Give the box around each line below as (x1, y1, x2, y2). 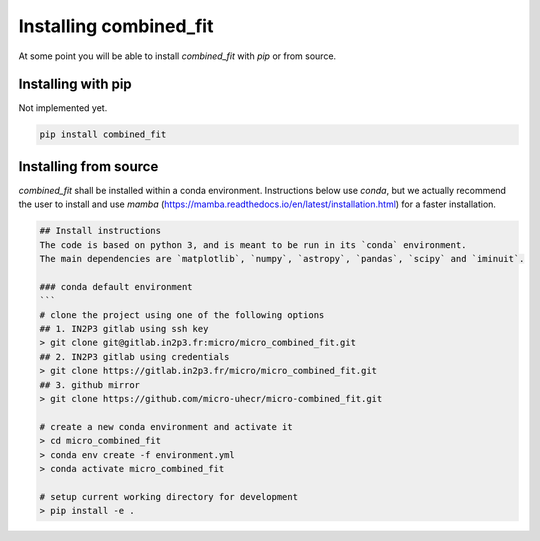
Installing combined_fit (18, 15, 214, 37)
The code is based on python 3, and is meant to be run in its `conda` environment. (39, 239, 467, 250)
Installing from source (18, 158, 159, 175)
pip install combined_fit (39, 129, 167, 140)
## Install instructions (39, 225, 162, 237)
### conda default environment (39, 281, 194, 292)
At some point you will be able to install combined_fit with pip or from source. (18, 50, 337, 62)
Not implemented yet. (18, 102, 108, 114)
